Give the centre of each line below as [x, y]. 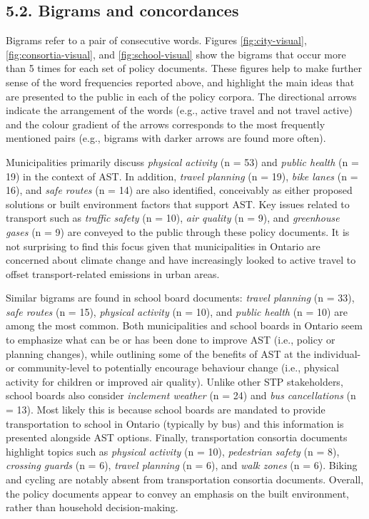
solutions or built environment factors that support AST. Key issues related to [178, 204]
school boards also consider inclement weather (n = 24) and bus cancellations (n [181, 395]
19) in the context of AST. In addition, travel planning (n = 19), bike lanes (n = [182, 176]
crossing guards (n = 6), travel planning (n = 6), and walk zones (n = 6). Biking [182, 465]
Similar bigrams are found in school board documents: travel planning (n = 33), [180, 298]
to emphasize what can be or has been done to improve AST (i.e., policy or [171, 340]
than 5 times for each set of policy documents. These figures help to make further [184, 68]
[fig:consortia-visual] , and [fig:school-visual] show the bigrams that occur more [176, 54]
